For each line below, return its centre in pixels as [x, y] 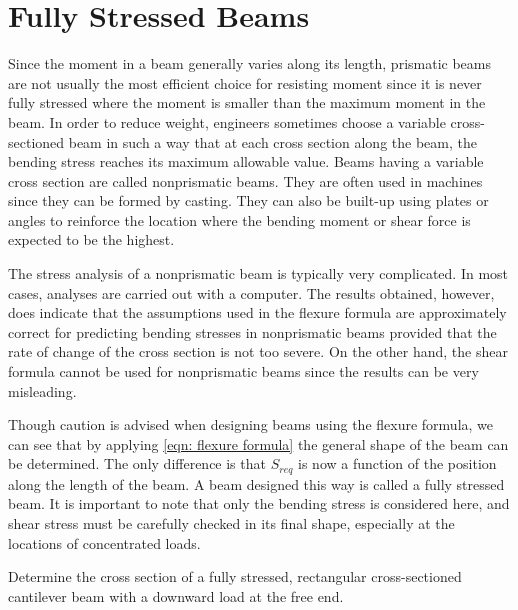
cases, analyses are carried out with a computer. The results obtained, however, [251, 292]
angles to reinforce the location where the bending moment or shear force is [239, 219]
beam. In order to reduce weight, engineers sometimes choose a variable [227, 121]
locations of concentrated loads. [104, 542]
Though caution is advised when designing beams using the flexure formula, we [251, 424]
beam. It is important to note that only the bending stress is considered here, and [259, 503]
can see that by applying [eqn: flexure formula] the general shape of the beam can [258, 443]
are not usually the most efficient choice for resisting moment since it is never [245, 82]
